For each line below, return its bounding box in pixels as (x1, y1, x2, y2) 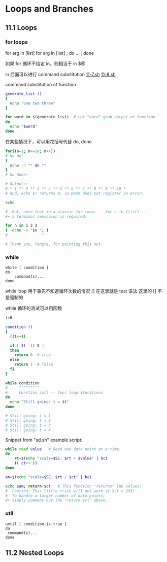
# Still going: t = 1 (5, 413, 51, 419)
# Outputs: (5, 181, 28, 187)
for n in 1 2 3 (5, 223, 38, 228)
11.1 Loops (5, 23, 37, 32)
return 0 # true (14, 352, 51, 358)
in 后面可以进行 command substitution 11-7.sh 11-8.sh (5, 71, 116, 77)
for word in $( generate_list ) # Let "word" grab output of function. (5, 115, 158, 120)
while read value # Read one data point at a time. (5, 446, 122, 452)
